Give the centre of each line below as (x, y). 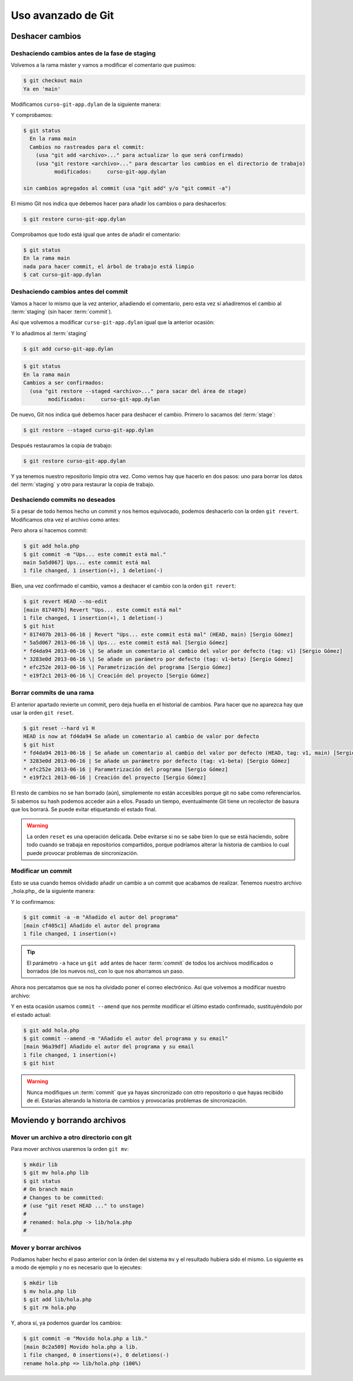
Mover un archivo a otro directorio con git (71, 1137)
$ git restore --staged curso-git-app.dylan (89, 430)
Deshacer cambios (46, 36)
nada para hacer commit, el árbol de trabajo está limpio (109, 266)
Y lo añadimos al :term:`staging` (49, 333)
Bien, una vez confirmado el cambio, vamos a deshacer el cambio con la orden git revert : (124, 586)
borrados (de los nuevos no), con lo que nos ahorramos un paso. (106, 971)
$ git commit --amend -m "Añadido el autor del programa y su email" (126, 1038)
